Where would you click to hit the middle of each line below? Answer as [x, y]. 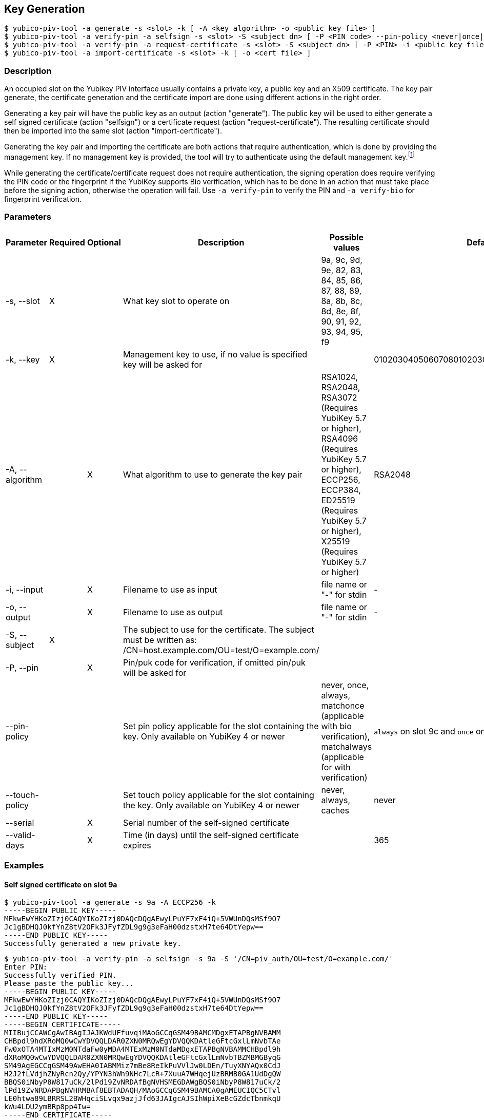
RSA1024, [339, 377]
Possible [346, 237]
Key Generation [45, 9]
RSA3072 [339, 397]
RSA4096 [340, 438]
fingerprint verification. [43, 199]
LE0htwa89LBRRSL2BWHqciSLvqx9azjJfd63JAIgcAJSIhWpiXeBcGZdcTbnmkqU [143, 1099]
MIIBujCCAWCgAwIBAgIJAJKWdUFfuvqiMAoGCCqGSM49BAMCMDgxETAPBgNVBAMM [143, 1033]
